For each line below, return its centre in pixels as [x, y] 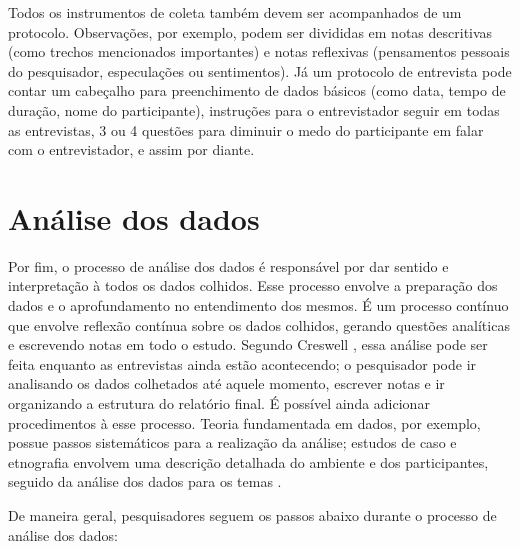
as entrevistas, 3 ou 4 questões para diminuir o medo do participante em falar [246, 129]
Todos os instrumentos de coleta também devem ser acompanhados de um [235, 12]
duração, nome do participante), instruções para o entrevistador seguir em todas [254, 109]
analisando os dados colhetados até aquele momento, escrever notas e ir [226, 383]
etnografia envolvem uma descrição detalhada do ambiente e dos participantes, [248, 461]
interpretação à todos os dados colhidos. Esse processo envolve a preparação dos [253, 285]
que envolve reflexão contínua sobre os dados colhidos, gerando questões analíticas [259, 324]
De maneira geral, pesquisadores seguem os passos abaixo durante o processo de [252, 515]
